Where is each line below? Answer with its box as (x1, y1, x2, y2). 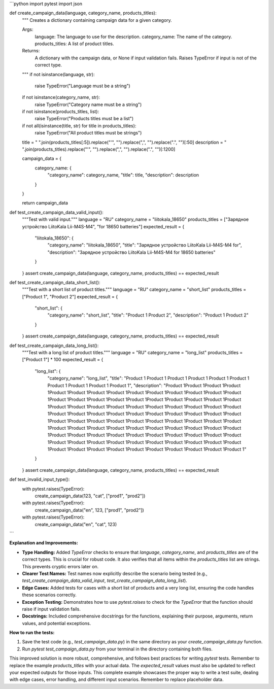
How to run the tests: (9, 630, 55, 636)
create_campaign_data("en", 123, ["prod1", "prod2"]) (35, 507, 144, 513)
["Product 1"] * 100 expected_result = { (22, 357, 104, 363)
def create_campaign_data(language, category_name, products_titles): (9, 10, 157, 16)
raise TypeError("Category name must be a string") (35, 101, 142, 108)
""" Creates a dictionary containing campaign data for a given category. (22, 17, 172, 23)
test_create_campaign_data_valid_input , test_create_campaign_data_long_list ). (22, 577, 187, 583)
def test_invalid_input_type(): (9, 476, 70, 483)
